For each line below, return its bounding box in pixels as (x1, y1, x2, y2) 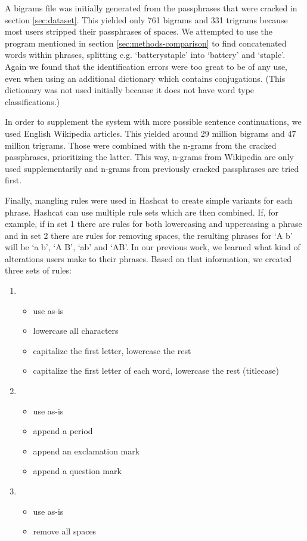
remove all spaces (33, 525, 97, 537)
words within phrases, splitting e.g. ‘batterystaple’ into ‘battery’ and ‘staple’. (5, 48, 286, 61)
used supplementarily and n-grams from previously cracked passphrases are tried (5, 162, 299, 174)
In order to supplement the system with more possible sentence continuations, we (5, 115, 302, 128)
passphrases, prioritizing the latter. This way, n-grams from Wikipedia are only (5, 150, 294, 163)
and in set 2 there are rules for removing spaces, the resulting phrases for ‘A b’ (5, 229, 293, 241)
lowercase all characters (33, 324, 119, 337)
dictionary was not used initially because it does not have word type (5, 84, 255, 96)
